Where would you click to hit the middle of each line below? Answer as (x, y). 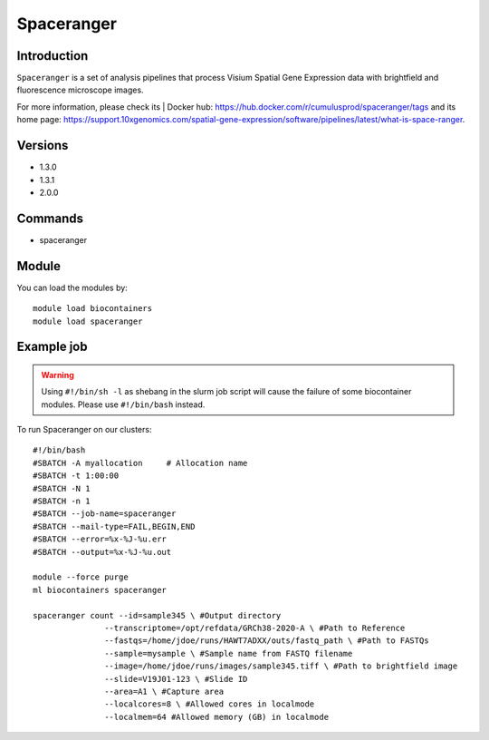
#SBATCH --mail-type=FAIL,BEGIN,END (114, 526)
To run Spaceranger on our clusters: (84, 430)
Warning (58, 375)
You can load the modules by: (72, 287)
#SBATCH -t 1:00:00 (76, 476)
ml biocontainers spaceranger (100, 590)
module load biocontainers (93, 309)
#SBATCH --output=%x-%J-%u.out (102, 552)
